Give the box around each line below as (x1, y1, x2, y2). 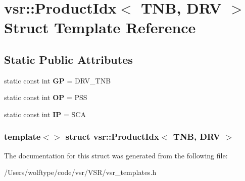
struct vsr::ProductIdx (65, 130, 159, 143)
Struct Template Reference (4, 17, 196, 38)
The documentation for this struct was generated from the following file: (4, 150, 228, 160)
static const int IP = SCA (4, 109, 86, 119)
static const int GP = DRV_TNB (4, 75, 111, 85)
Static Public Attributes (4, 51, 133, 67)
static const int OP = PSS (4, 92, 87, 103)
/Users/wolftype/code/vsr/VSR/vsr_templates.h (4, 167, 157, 177)
